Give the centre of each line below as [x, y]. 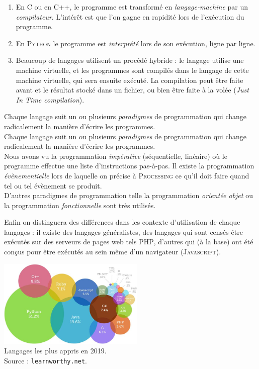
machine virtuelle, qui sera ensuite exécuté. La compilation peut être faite [129, 80]
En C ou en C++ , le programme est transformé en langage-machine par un [132, 7]
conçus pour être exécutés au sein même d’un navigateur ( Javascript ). [113, 252]
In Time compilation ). [50, 99]
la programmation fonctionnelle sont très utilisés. [80, 205]
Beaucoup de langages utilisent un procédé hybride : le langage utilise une [130, 60]
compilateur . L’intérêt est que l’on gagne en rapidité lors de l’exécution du [130, 16]
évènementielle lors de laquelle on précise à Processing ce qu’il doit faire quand [127, 175]
